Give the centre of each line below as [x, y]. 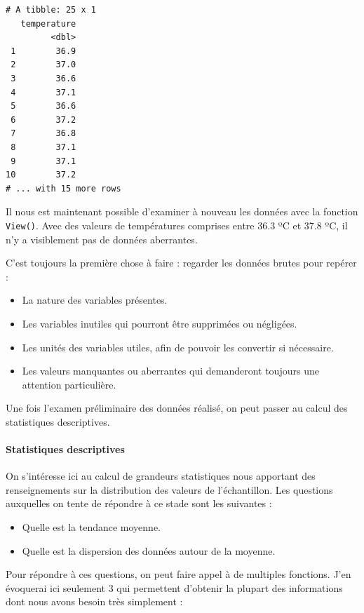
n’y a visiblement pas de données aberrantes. [102, 239]
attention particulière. [69, 384]
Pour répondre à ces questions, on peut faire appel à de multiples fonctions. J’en [178, 574]
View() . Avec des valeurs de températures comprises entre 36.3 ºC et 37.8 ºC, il [177, 225]
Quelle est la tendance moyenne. [92, 527]
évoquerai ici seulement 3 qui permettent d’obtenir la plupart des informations [174, 587]
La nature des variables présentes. [95, 300]
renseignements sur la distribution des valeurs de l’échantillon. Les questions [169, 489]
